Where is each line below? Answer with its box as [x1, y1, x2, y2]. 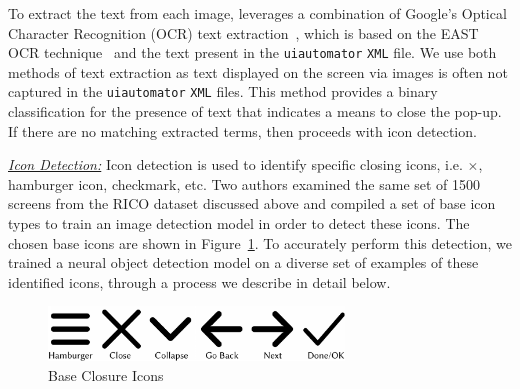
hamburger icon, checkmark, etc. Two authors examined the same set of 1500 [8, 173, 481, 194]
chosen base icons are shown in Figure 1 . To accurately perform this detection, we [8, 232, 512, 253]
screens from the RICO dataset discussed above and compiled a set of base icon [8, 193, 496, 214]
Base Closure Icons [48, 364, 164, 385]
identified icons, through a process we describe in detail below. [8, 271, 391, 292]
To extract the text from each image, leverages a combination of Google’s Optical [8, 3, 507, 23]
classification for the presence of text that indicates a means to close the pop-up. [8, 101, 502, 122]
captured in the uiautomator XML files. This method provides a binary [8, 81, 438, 102]
